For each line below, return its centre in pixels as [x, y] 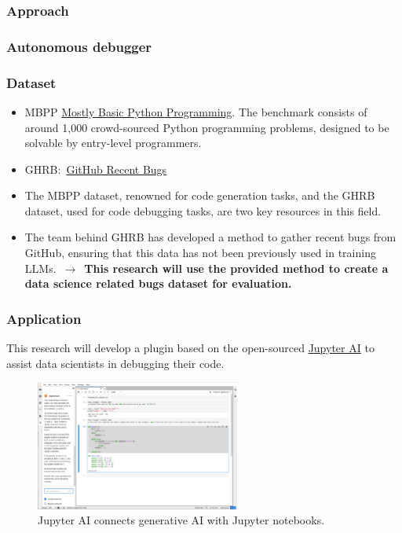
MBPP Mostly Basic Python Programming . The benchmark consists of [196, 111]
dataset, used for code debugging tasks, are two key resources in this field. [203, 210]
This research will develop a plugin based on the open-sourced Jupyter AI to [190, 348]
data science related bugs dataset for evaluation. [158, 283]
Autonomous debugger [79, 46]
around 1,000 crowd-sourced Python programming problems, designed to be [207, 127]
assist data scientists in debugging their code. [115, 363]
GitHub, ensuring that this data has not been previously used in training [200, 253]
